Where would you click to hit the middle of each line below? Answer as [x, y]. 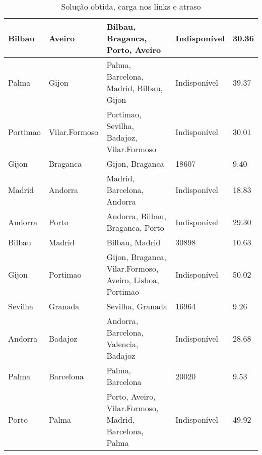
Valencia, [122, 344]
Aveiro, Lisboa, [133, 280]
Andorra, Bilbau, [136, 216]
